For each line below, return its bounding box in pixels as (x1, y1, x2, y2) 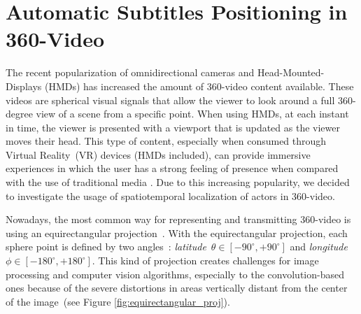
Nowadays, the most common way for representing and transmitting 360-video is (6, 212, 351, 227)
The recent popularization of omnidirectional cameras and (6, 65, 255, 80)
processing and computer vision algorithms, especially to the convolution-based (6, 266, 344, 281)
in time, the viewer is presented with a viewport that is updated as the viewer (6, 120, 340, 134)
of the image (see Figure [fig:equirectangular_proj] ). (6, 294, 230, 308)
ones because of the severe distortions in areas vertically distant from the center (6, 280, 348, 295)
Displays (6, 78, 42, 93)
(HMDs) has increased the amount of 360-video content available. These (44, 78, 354, 93)
